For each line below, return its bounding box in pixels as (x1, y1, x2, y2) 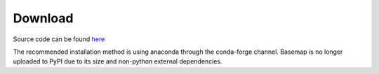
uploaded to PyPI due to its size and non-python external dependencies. (13, 57, 222, 66)
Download (13, 10, 74, 26)
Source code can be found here (13, 35, 105, 43)
